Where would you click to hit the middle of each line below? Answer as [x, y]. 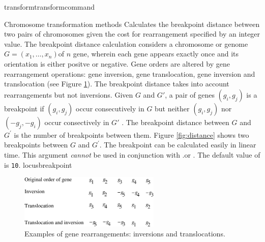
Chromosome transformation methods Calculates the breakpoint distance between [132, 24]
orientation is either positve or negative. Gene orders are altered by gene [117, 63]
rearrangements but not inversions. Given [69, 94]
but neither [172, 108]
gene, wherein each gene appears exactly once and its [156, 54]
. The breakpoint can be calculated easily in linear [178, 145]
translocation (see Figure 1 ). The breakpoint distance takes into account [117, 84]
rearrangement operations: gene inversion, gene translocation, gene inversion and [130, 73]
